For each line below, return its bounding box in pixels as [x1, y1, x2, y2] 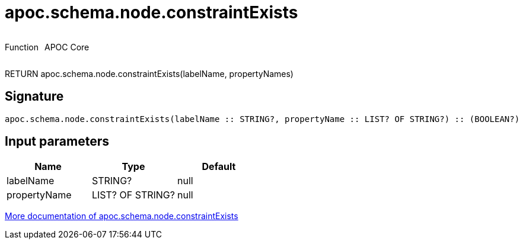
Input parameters [5, 134, 110, 149]
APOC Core [44, 41, 90, 52]
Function [5, 41, 39, 52]
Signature [5, 89, 64, 104]
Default [202, 160, 236, 173]
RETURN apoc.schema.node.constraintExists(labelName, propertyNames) [5, 68, 294, 79]
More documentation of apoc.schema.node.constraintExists [5, 211, 238, 221]
